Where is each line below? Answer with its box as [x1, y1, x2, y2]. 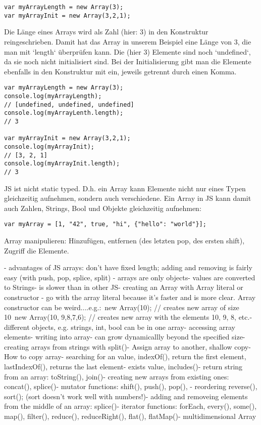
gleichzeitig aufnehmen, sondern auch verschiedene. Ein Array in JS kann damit [4, 193, 251, 203]
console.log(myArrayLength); [4, 92, 102, 100]
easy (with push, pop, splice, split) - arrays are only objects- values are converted [4, 272, 255, 282]
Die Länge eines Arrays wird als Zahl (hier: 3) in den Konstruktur [4, 26, 208, 37]
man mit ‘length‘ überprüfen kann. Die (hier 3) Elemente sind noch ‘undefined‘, [4, 46, 251, 57]
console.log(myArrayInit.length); [4, 160, 120, 167]
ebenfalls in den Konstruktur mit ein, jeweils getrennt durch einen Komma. [4, 66, 237, 76]
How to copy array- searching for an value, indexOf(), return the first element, [4, 351, 246, 362]
